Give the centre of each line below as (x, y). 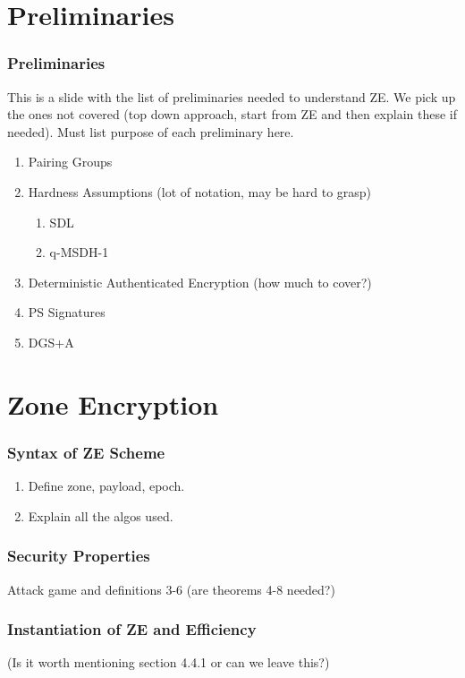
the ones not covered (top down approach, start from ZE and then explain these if (232, 114)
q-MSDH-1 (79, 252)
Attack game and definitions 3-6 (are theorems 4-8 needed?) (171, 589)
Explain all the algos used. (101, 515)
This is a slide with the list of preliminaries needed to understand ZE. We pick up (232, 96)
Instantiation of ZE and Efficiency (132, 629)
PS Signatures (67, 312)
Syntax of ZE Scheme (86, 452)
